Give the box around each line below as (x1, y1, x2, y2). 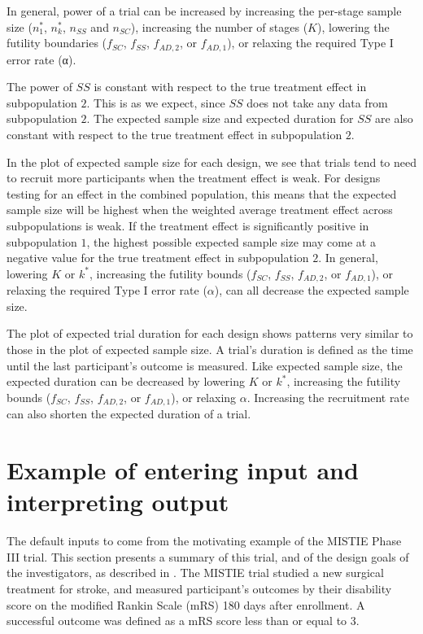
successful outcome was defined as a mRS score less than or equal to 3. (7, 612, 360, 629)
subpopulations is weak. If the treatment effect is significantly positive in (7, 216, 369, 234)
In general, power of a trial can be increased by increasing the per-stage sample (7, 2, 402, 19)
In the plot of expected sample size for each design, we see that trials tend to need (7, 153, 416, 170)
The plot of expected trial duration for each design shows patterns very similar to (7, 325, 413, 342)
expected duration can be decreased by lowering (7, 373, 246, 390)
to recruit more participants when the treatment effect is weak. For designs (7, 169, 381, 186)
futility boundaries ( (7, 34, 107, 51)
